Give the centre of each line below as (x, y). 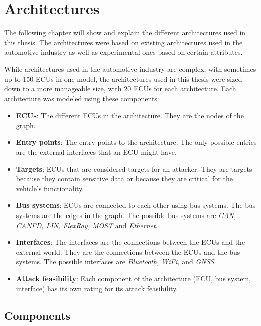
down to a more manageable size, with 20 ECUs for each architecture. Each (120, 89)
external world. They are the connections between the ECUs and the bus (128, 251)
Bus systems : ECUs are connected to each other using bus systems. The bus (136, 205)
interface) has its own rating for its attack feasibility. (97, 288)
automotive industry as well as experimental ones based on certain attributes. (123, 52)
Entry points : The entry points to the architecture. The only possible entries (136, 142)
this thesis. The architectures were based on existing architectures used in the (123, 42)
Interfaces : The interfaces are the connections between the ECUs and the (130, 242)
